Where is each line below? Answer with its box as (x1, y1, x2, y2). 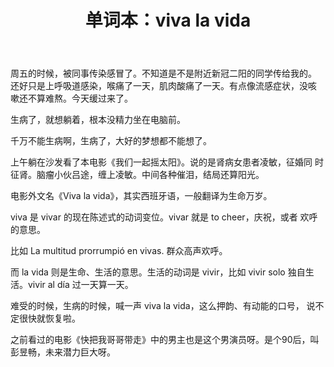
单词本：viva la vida (84, 9, 252, 32)
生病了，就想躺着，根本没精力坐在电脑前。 (10, 114, 186, 126)
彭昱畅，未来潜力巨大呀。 (10, 346, 116, 358)
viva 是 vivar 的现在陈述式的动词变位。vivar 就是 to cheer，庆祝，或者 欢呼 (10, 211, 318, 223)
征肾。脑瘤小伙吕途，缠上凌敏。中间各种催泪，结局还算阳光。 (10, 169, 265, 181)
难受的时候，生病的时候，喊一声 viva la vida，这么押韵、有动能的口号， (10, 300, 305, 312)
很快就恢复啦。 (18, 312, 81, 325)
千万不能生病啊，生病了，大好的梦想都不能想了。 (10, 135, 212, 147)
